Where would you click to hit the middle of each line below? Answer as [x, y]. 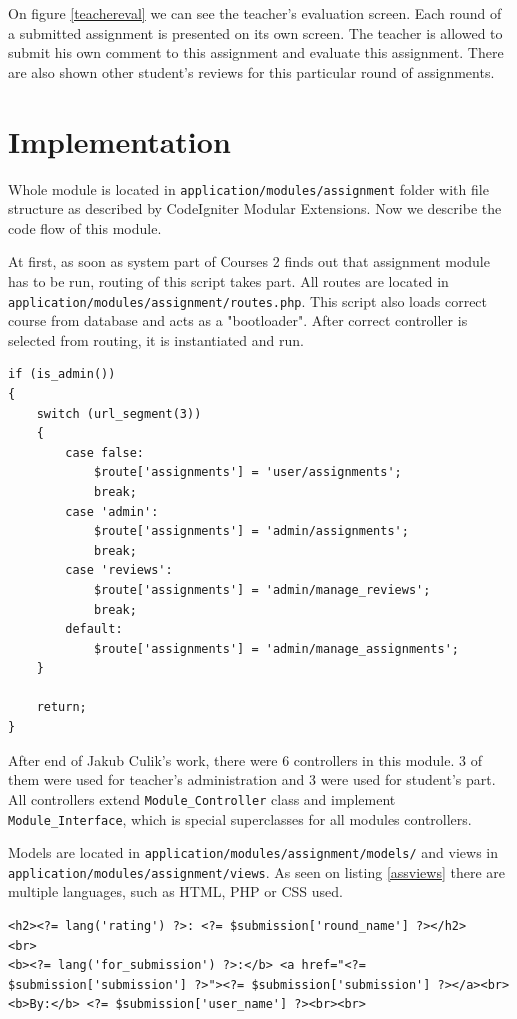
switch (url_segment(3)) [119, 413]
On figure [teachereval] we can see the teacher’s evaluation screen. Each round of [255, 13]
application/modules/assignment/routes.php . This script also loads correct [248, 300]
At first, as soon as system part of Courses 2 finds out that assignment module [249, 261]
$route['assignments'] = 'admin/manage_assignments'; [276, 648]
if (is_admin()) [62, 374]
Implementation [119, 140]
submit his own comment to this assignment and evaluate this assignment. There [256, 52]
